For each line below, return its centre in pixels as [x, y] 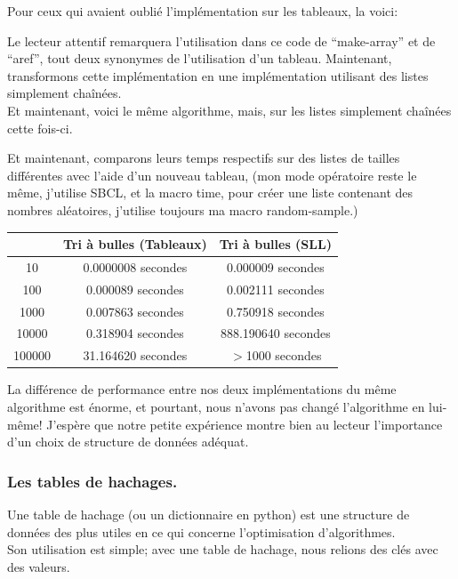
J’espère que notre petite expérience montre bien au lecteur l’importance [245, 424]
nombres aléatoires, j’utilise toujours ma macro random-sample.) [183, 209]
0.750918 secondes [275, 311]
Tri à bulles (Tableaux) [135, 244]
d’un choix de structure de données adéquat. [128, 442]
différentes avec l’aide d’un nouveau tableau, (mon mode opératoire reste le [212, 175]
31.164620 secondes [135, 355]
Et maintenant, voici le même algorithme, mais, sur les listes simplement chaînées [229, 110]
